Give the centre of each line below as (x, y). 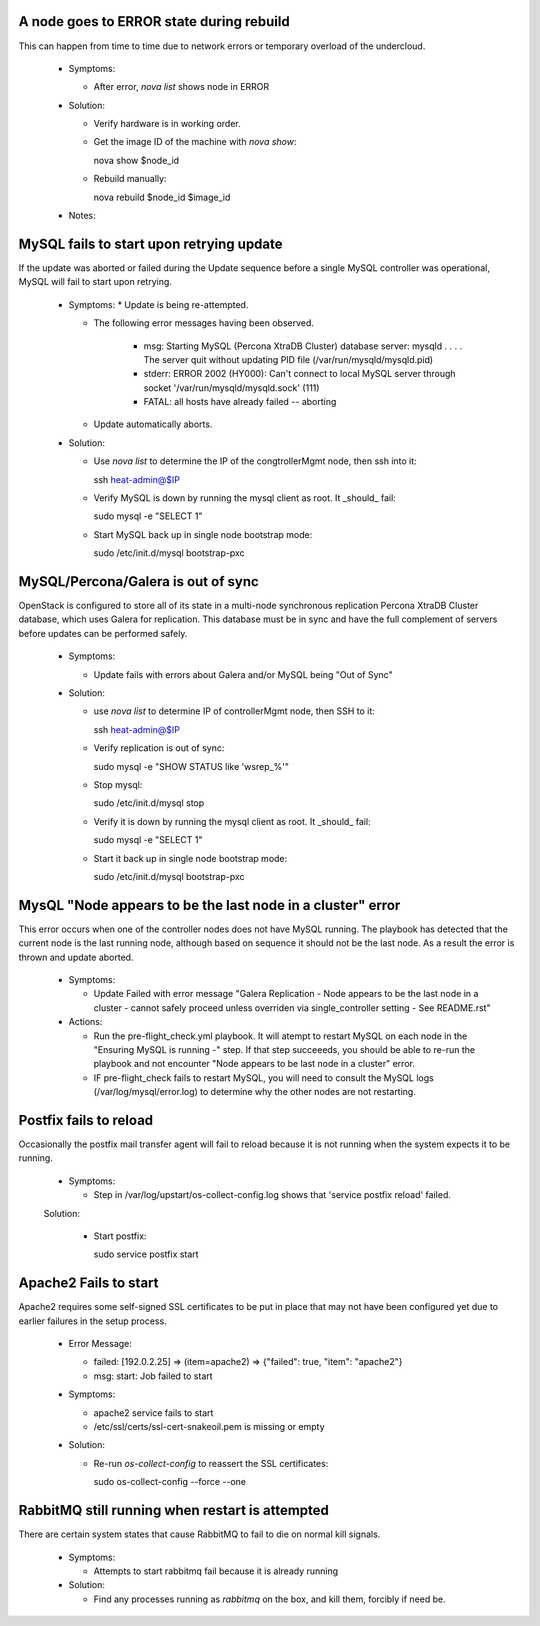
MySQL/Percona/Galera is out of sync (138, 581)
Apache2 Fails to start (88, 1283)
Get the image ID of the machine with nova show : (195, 142)
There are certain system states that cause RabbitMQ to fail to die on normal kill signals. (199, 1534)
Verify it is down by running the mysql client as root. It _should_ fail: (232, 821)
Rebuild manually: (130, 179)
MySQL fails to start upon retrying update (151, 243)
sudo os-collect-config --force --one (170, 1482)
